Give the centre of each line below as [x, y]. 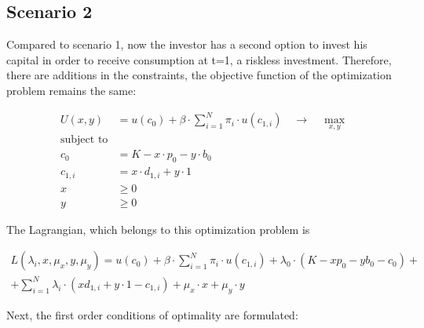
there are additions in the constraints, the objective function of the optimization [199, 75]
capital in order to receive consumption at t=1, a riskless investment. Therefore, [199, 59]
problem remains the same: [71, 90]
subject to [84, 140]
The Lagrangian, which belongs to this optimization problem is [158, 229]
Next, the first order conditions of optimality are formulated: [152, 314]
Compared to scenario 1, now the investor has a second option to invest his [187, 44]
